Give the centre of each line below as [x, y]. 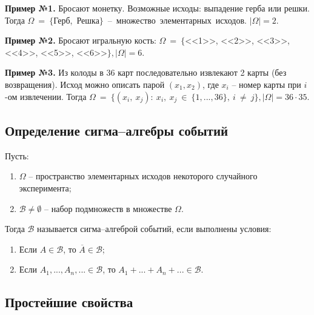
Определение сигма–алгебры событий [117, 130]
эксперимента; [45, 187]
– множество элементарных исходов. [177, 20]
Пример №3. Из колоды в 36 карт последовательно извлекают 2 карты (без [146, 72]
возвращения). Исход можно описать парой [85, 84]
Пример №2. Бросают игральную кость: [81, 40]
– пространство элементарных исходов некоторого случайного [143, 176]
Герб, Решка [76, 20]
